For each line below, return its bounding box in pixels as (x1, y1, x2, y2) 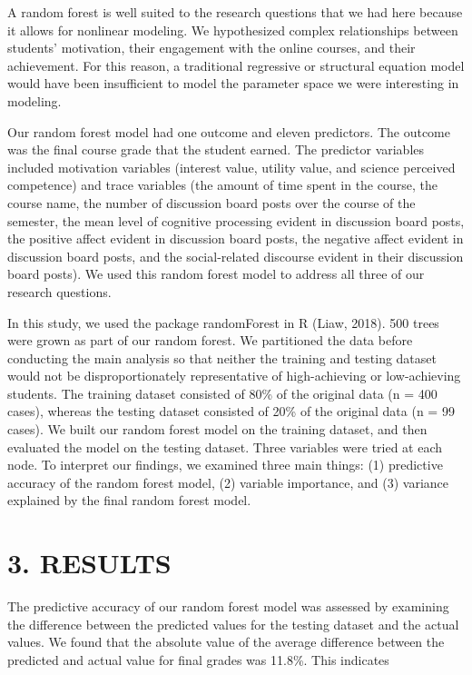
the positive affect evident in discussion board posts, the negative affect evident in (7, 229, 464, 248)
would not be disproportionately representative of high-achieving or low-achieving (7, 366, 461, 385)
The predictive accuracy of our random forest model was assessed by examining (7, 597, 449, 616)
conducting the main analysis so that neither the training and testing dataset (7, 348, 437, 367)
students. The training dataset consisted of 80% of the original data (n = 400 (7, 383, 438, 402)
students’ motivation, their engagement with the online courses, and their (7, 38, 416, 57)
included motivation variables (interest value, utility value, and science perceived (7, 157, 456, 176)
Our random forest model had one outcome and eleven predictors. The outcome (7, 122, 450, 141)
